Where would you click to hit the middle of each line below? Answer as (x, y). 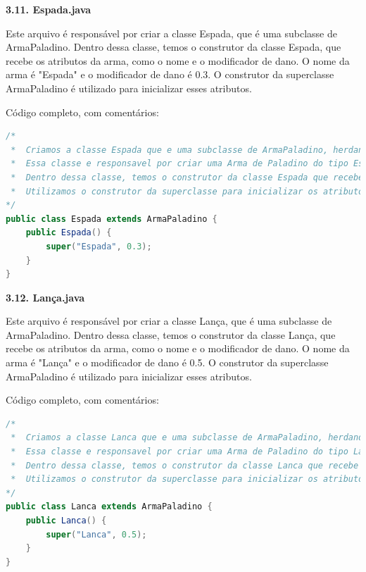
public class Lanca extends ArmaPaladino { (109, 507)
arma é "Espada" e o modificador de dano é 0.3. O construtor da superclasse (170, 74)
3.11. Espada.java (49, 9)
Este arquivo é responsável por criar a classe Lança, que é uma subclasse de (169, 321)
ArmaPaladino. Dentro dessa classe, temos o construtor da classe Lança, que (171, 334)
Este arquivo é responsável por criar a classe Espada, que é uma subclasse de (172, 33)
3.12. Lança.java (45, 297)
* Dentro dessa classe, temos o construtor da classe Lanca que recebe (185, 465)
